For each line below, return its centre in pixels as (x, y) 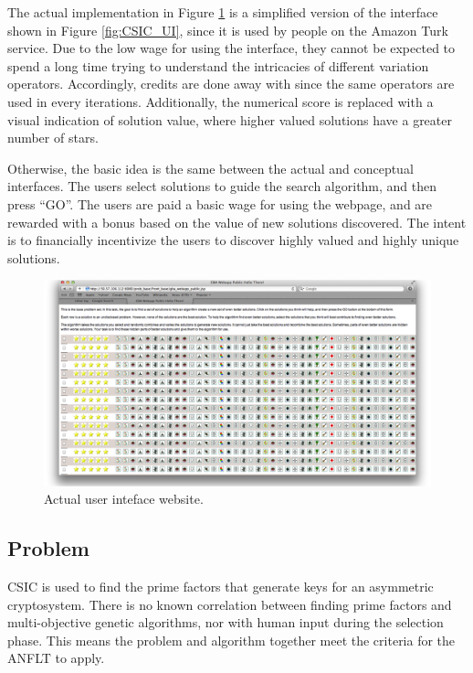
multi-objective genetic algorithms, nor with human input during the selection (226, 622)
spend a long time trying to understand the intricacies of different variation (218, 65)
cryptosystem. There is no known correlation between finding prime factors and (230, 604)
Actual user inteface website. (124, 499)
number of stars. (53, 138)
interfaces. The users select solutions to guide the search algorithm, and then (222, 186)
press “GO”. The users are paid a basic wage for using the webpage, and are (220, 203)
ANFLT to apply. (56, 658)
